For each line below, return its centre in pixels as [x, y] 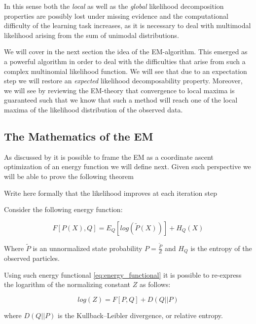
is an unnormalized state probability [88, 248]
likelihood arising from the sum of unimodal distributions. [91, 35]
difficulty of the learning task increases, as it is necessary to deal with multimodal [128, 25]
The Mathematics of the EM [79, 136]
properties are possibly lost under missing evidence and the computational [116, 16]
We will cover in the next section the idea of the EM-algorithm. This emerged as [126, 52]
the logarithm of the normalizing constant [67, 284]
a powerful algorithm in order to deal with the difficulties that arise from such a [125, 61]
